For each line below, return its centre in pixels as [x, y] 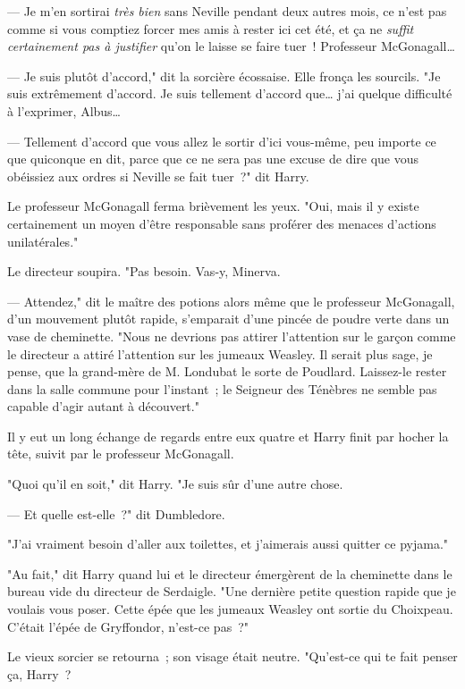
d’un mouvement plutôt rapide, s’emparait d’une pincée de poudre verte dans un [228, 319]
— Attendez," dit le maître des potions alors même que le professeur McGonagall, [231, 301]
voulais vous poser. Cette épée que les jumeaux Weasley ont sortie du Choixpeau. [230, 609]
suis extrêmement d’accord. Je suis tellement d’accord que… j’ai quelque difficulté [230, 93]
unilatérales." [43, 241]
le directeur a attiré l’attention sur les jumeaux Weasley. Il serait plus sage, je [220, 353]
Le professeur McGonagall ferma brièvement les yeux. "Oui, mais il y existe [213, 206]
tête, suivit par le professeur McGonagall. [121, 454]
